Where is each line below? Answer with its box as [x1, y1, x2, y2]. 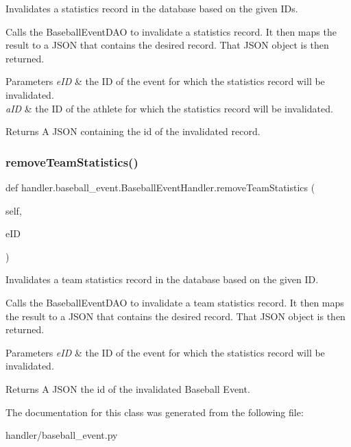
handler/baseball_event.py [5, 428, 118, 442]
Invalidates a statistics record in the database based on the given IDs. [5, 1, 298, 15]
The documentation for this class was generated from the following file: [5, 404, 304, 419]
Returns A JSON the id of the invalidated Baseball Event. [5, 381, 250, 396]
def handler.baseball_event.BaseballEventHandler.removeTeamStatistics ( [5, 180, 315, 194]
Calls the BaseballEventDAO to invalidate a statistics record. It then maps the [5, 24, 337, 38]
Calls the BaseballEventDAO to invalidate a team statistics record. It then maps [5, 295, 344, 309]
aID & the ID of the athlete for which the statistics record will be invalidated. [5, 101, 333, 115]
